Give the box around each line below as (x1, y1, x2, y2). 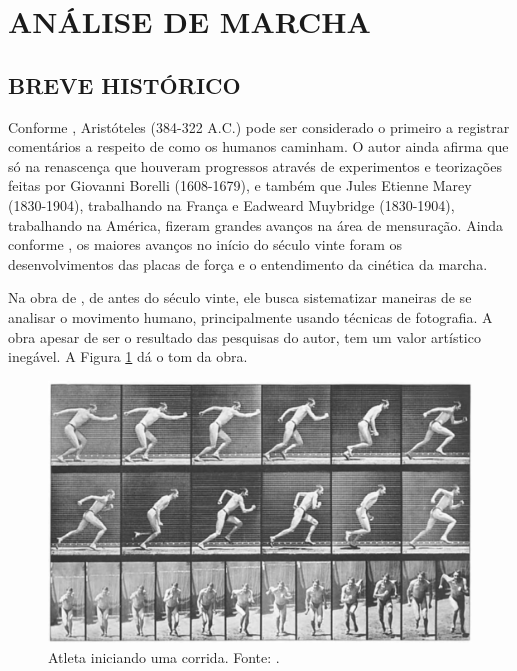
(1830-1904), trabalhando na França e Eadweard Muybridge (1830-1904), (8, 194, 455, 215)
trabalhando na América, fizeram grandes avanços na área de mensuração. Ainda (8, 214, 504, 235)
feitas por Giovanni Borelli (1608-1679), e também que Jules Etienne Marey (8, 175, 472, 196)
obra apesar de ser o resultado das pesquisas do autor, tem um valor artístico (8, 326, 481, 347)
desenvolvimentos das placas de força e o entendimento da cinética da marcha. (8, 253, 488, 274)
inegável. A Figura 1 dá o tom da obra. (8, 346, 248, 367)
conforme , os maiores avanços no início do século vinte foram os (8, 234, 403, 255)
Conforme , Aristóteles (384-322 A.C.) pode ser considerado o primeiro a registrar (8, 116, 510, 137)
